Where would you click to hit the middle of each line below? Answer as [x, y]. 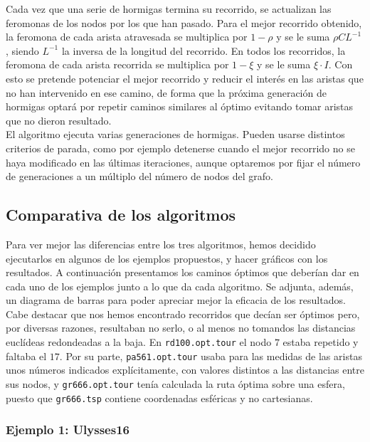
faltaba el [26, 356]
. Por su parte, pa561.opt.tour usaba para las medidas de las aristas [211, 356]
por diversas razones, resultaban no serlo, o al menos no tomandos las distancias [181, 328]
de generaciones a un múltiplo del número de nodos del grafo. [139, 176]
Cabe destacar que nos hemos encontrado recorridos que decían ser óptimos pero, [183, 314]
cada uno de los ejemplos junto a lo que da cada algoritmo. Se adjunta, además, [180, 286]
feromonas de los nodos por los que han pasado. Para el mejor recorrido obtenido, [184, 22]
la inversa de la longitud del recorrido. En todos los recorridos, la [203, 50]
